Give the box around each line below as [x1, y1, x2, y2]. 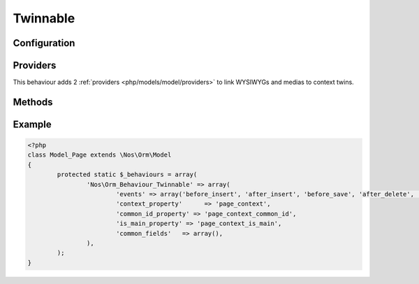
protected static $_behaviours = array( [57, 171, 198, 178]
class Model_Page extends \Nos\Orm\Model [27, 151, 172, 159]
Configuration [13, 37, 75, 49]
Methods [13, 96, 53, 108]
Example [13, 118, 52, 130]
